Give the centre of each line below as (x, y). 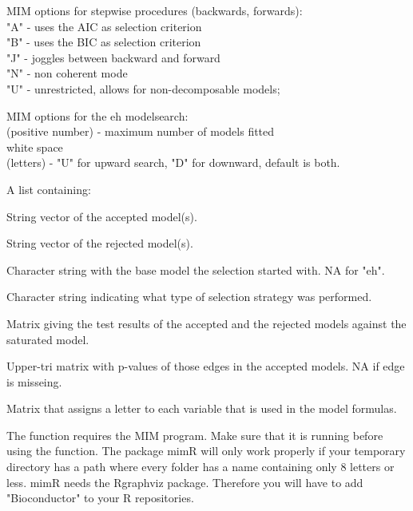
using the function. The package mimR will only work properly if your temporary (206, 451)
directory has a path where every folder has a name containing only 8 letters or (201, 467)
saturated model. (48, 339)
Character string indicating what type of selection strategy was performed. (189, 297)
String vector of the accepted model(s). (102, 216)
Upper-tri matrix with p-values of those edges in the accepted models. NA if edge (206, 366)
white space (35, 147)
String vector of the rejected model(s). (100, 243)
